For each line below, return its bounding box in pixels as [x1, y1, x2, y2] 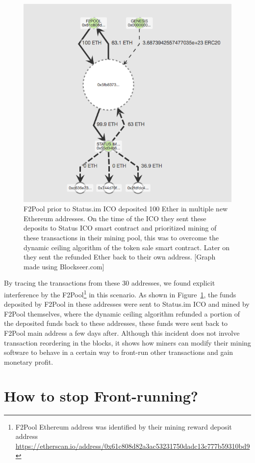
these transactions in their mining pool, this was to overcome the [24, 232, 219, 243]
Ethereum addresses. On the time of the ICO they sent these [24, 213, 206, 223]
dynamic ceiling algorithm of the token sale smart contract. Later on [24, 242, 230, 252]
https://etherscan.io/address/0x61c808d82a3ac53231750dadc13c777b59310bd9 [15, 440, 250, 451]
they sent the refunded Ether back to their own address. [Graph [24, 252, 216, 262]
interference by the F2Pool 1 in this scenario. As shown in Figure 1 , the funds [4, 288, 236, 299]
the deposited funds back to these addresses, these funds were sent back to [4, 318, 228, 328]
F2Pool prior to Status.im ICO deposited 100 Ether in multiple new [24, 203, 228, 214]
